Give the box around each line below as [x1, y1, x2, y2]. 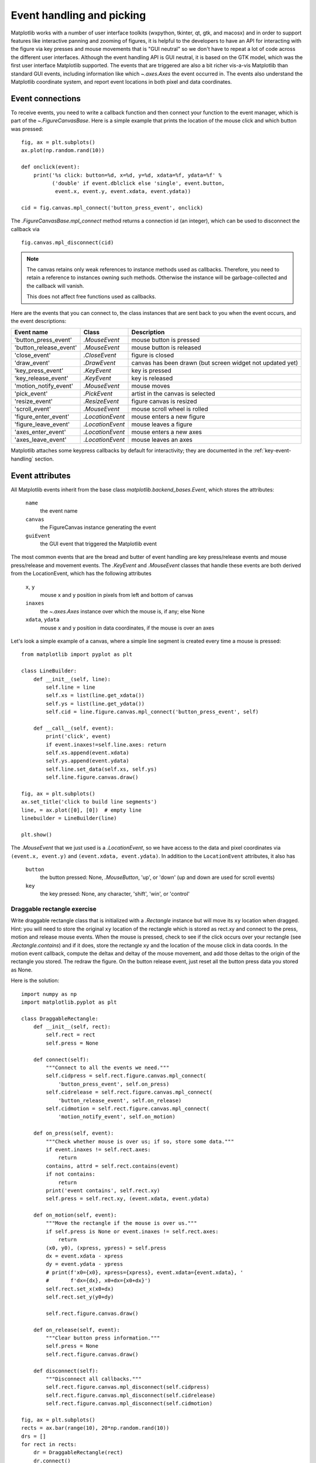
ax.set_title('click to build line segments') [21, 799, 157, 805]
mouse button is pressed [131, 336, 200, 344]
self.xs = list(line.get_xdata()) [46, 692, 145, 699]
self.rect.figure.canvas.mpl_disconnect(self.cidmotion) [46, 1400, 213, 1407]
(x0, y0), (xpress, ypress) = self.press [46, 1244, 167, 1251]
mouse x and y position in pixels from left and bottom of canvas [40, 591, 193, 598]
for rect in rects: [21, 1441, 77, 1448]
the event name [40, 507, 78, 514]
